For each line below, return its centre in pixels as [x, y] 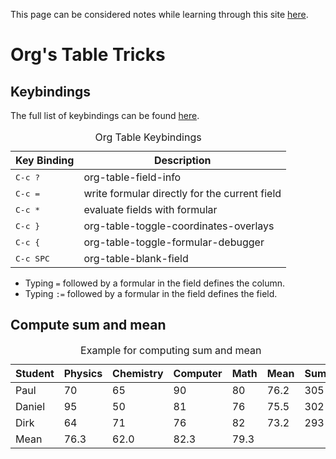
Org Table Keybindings [148, 137]
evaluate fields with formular [150, 209]
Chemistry [138, 373]
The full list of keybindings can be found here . [105, 115]
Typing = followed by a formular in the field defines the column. [155, 283]
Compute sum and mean [88, 325]
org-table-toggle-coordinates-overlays [179, 226]
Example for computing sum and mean [171, 350]
